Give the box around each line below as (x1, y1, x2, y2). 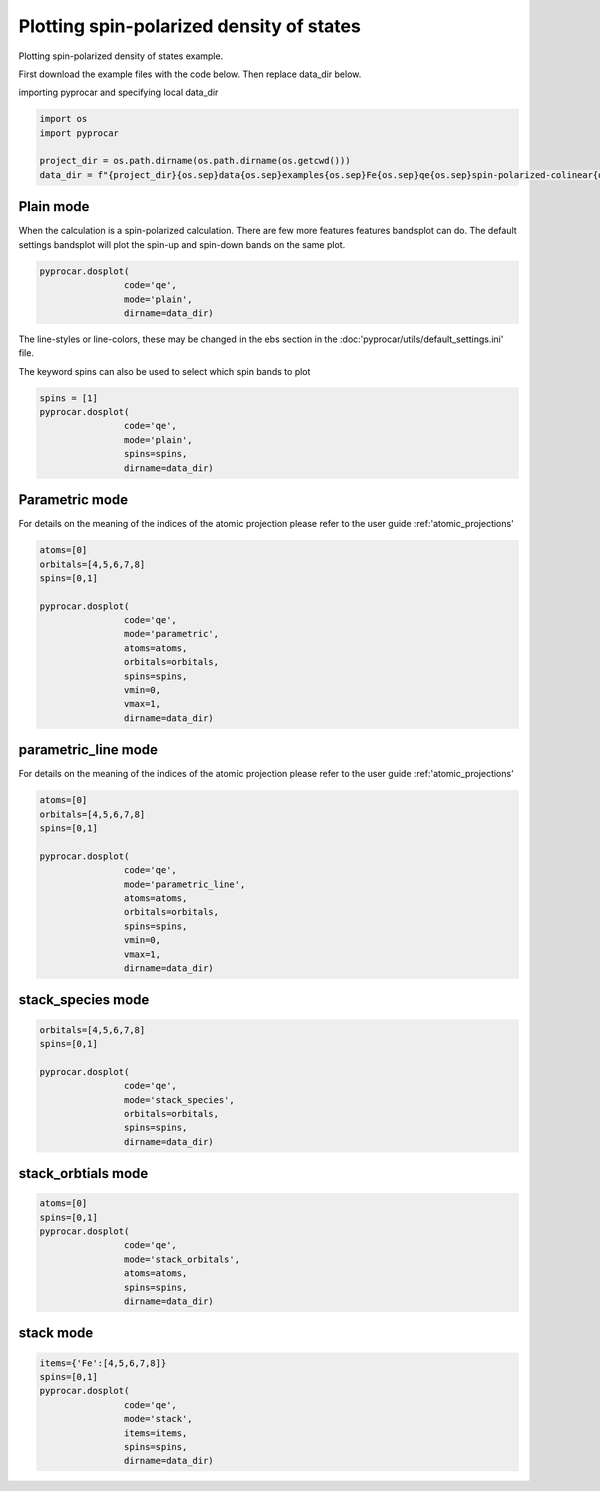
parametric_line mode (18, 741, 159, 759)
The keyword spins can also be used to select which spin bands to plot (18, 365, 311, 377)
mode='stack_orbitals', (123, 1253, 240, 1265)
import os (39, 113, 88, 125)
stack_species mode (18, 991, 150, 1009)
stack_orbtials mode (18, 1165, 149, 1182)
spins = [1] (39, 392, 99, 404)
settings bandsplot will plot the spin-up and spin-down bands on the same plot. (18, 238, 346, 250)
